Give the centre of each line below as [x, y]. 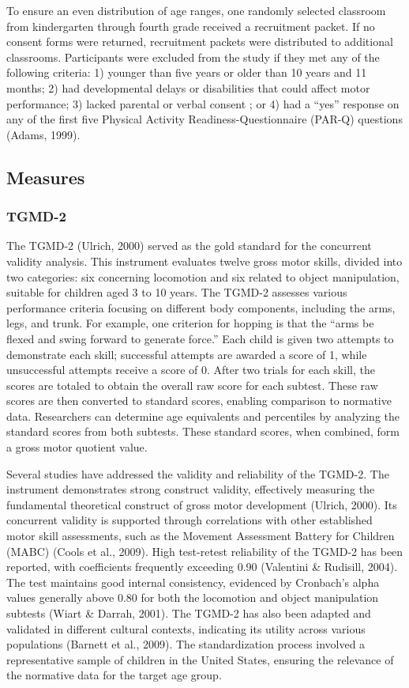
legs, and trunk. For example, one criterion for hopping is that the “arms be [190, 323]
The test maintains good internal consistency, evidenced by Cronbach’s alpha [193, 582]
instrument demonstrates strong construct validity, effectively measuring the [191, 489]
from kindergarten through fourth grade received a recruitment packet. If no [191, 26]
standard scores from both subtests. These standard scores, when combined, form [203, 431]
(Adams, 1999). [43, 134]
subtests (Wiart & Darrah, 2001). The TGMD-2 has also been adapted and [189, 613]
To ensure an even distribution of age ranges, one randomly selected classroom [196, 10]
